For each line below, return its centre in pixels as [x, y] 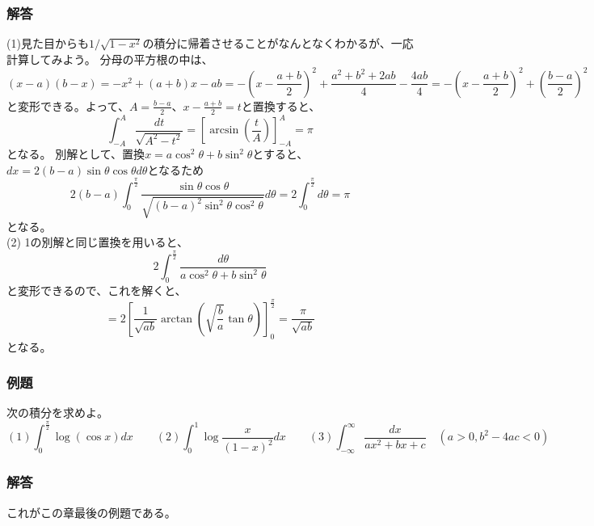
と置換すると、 [281, 105]
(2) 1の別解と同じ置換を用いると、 [97, 242]
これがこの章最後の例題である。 [91, 512]
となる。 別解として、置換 [76, 154]
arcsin [224, 130]
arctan [177, 319]
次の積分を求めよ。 [57, 412]
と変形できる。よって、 [68, 105]
